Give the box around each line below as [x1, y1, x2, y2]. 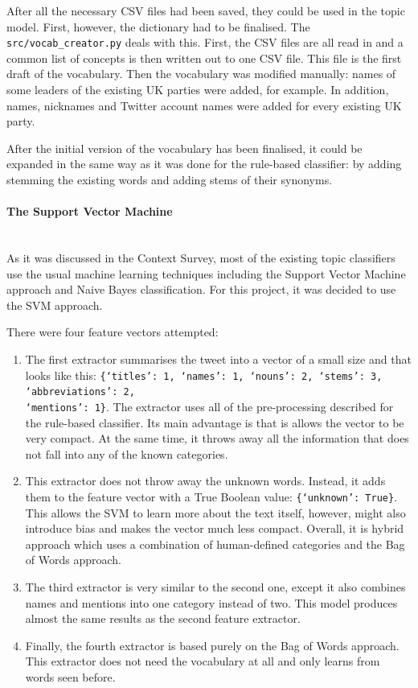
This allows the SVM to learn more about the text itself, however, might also [25, 504, 406, 521]
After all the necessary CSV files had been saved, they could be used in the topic [6, 2, 405, 19]
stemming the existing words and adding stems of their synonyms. [6, 171, 333, 187]
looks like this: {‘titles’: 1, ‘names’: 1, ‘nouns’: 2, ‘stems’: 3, [25, 366, 383, 383]
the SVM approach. [6, 296, 103, 313]
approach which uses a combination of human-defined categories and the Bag [25, 535, 405, 552]
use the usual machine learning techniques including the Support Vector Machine [6, 265, 406, 282]
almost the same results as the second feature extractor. [25, 610, 301, 627]
